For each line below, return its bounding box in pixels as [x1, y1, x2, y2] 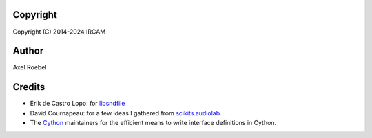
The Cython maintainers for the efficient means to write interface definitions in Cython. [30, 119, 277, 127]
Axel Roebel [12, 63, 47, 71]
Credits [12, 81, 45, 93]
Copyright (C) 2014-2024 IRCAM [12, 27, 106, 36]
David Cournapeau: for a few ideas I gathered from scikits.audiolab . [30, 108, 222, 117]
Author [12, 45, 44, 57]
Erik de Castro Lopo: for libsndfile [30, 100, 125, 108]
